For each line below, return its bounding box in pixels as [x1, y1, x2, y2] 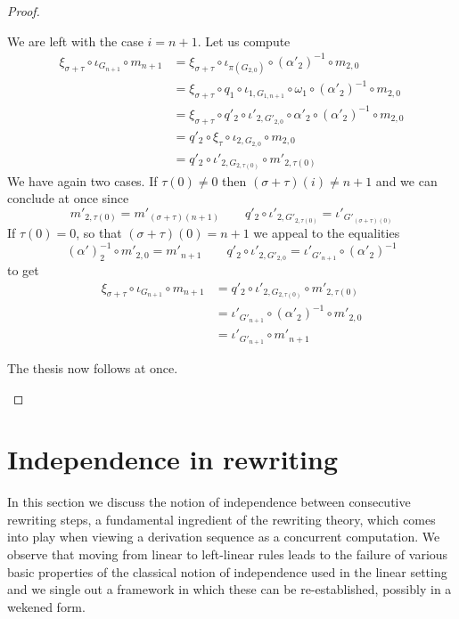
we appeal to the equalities [253, 224, 400, 242]
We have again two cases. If [7, 171, 158, 190]
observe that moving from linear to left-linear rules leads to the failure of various [7, 545, 448, 564]
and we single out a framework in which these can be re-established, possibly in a [7, 580, 452, 599]
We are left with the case [7, 31, 143, 50]
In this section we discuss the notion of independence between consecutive [7, 493, 411, 511]
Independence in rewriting [7, 441, 339, 477]
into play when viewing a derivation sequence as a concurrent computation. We [7, 527, 440, 546]
